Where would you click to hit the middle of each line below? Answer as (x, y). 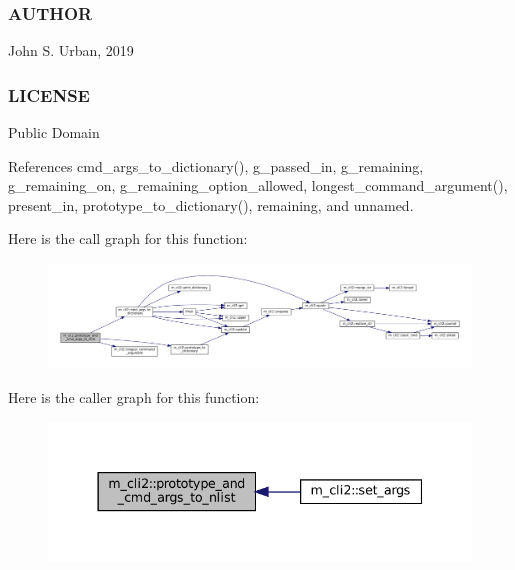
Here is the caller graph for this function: (134, 397)
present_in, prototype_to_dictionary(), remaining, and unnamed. (211, 204)
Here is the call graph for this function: (128, 238)
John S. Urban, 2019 (71, 50)
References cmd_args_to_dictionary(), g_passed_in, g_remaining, (216, 165)
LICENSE (49, 94)
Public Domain (54, 132)
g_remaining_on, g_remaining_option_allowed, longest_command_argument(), (258, 185)
